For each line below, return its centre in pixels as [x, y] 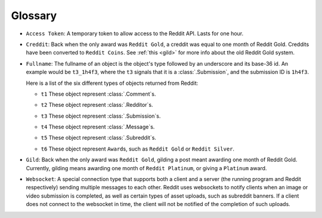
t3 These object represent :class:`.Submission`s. [101, 116]
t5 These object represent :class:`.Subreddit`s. [98, 138]
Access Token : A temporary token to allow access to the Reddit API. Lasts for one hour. [135, 33]
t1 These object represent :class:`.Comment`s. [98, 94]
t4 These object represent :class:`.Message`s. [98, 127]
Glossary [34, 16]
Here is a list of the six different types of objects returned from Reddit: [112, 83]
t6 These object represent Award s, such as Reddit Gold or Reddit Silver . [138, 149]
